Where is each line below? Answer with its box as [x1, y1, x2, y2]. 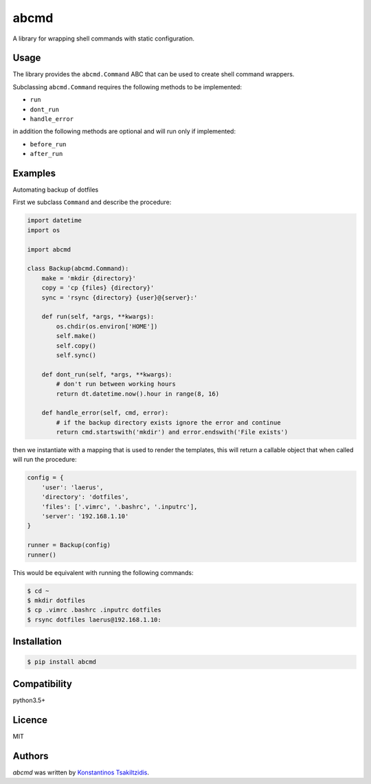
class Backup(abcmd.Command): [27, 265, 129, 273]
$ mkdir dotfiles [27, 596, 86, 604]
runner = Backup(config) [27, 541, 111, 549]
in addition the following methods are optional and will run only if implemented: [12, 127, 236, 135]
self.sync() [56, 351, 96, 359]
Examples [12, 168, 56, 179]
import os [27, 226, 60, 234]
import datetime [27, 216, 82, 225]
